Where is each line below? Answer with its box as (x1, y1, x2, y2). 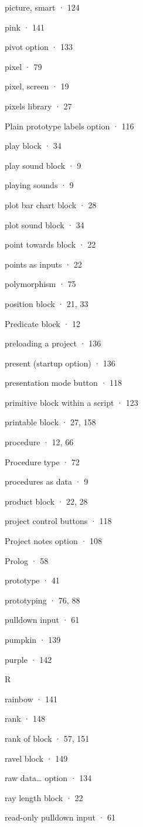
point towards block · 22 (5, 238, 96, 251)
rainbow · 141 (5, 692, 57, 705)
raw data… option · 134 (5, 772, 92, 784)
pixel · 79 (5, 60, 42, 72)
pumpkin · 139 (5, 633, 61, 645)
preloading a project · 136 (5, 337, 101, 349)
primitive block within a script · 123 (5, 396, 138, 408)
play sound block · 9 (5, 159, 81, 171)
